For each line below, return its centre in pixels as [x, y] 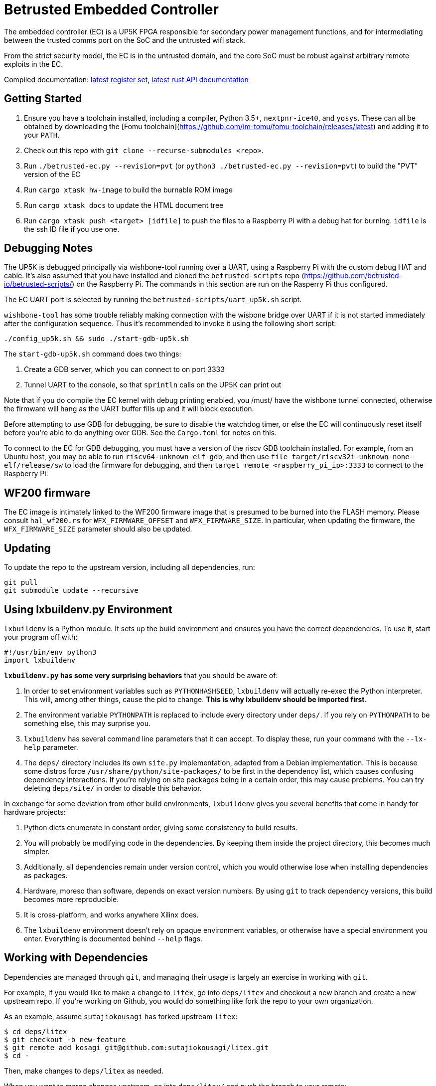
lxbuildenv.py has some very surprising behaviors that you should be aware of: [141, 675]
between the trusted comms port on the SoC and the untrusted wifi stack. [125, 40]
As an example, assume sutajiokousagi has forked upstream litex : [121, 1016]
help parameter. [51, 747]
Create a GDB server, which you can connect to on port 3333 [124, 369]
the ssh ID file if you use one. [72, 229]
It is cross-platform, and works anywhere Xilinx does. [111, 914]
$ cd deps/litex [36, 1031]
